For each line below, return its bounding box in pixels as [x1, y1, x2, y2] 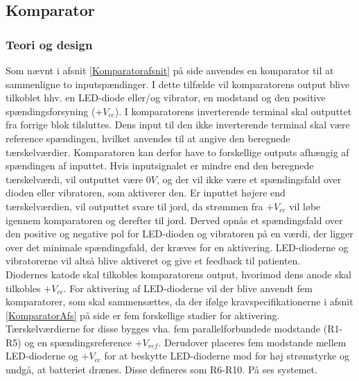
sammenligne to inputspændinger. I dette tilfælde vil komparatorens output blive [6, 76, 350, 91]
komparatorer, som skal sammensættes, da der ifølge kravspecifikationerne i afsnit [6, 294, 353, 309]
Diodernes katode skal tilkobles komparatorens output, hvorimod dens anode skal [6, 266, 352, 281]
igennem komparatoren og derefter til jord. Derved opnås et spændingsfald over [6, 212, 343, 227]
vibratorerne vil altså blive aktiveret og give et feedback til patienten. [6, 253, 301, 268]
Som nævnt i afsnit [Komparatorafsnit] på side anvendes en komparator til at [6, 63, 334, 77]
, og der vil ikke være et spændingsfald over [157, 171, 342, 186]
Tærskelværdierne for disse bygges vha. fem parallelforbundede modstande [6, 321, 321, 336]
